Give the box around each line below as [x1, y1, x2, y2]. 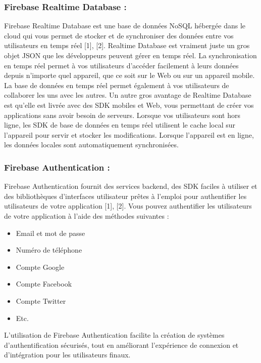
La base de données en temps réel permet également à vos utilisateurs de [4, 79, 229, 90]
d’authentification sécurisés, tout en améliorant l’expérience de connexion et [4, 339, 239, 350]
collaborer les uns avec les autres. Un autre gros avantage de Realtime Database [4, 90, 251, 100]
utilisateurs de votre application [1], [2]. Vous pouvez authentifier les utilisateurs [4, 200, 252, 211]
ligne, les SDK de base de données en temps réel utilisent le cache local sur [4, 119, 235, 130]
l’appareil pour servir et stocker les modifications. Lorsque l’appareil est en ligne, [4, 129, 254, 140]
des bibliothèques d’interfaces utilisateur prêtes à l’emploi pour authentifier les [4, 190, 247, 201]
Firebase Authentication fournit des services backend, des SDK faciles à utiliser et [4, 181, 257, 191]
